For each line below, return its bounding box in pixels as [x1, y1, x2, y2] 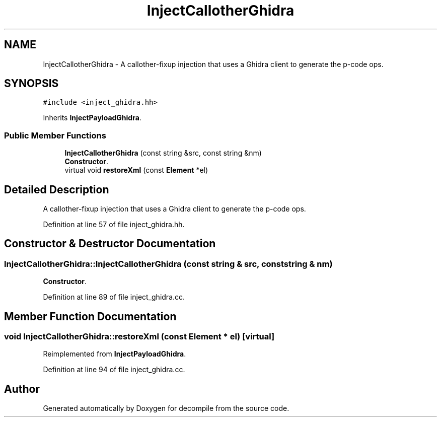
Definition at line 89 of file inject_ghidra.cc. [43, 293, 185, 302]
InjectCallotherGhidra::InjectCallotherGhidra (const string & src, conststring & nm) [4, 258, 333, 269]
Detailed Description [4, 183, 109, 196]
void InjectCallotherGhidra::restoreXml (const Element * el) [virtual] [4, 331, 275, 342]
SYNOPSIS [4, 77, 59, 90]
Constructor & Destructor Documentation [4, 237, 216, 250]
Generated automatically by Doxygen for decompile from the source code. [43, 404, 289, 413]
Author [4, 382, 40, 395]
